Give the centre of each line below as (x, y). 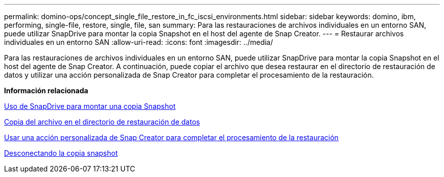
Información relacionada (46, 91)
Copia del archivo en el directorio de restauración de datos (102, 122)
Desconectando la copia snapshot (61, 153)
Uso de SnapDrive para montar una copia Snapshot (90, 106)
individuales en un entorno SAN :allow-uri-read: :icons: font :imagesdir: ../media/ (139, 42)
